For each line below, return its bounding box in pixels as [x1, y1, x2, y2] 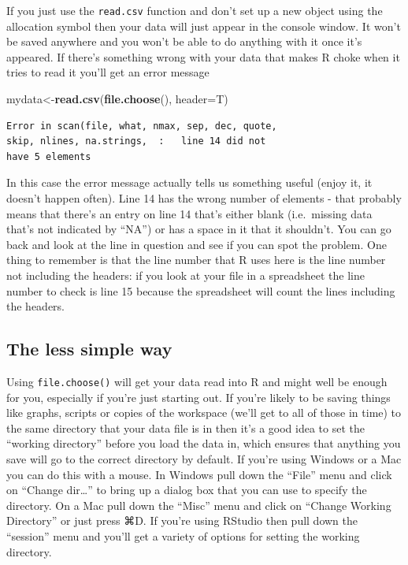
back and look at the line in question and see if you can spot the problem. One [6, 236, 387, 252]
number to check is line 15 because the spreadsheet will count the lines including [6, 282, 395, 299]
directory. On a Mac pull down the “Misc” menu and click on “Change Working [6, 496, 391, 513]
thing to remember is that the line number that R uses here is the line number [6, 251, 386, 268]
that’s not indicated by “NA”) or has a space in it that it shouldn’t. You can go [6, 221, 391, 237]
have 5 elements [6, 151, 91, 162]
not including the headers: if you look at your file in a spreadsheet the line [6, 266, 365, 283]
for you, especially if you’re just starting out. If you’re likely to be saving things [6, 388, 391, 405]
